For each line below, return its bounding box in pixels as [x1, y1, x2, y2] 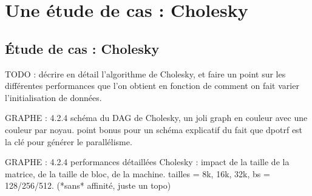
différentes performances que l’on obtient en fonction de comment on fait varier [5, 79, 299, 92]
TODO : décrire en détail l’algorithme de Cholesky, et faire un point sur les [5, 67, 286, 80]
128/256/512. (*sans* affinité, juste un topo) [5, 179, 171, 192]
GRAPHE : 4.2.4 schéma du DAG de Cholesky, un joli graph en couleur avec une [5, 111, 308, 124]
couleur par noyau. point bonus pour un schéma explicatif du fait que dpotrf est [5, 123, 303, 136]
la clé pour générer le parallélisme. [5, 135, 132, 148]
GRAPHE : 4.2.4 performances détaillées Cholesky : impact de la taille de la [5, 155, 290, 168]
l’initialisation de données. [5, 91, 102, 103]
